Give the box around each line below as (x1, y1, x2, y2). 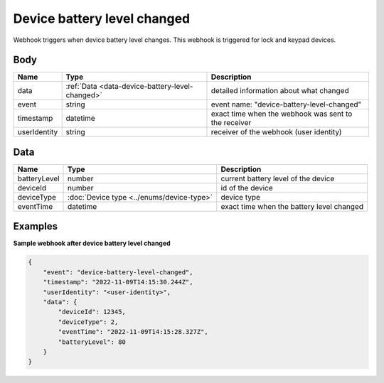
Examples (13, 220, 58, 232)
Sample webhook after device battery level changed (13, 239, 171, 248)
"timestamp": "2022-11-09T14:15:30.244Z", (43, 278, 193, 286)
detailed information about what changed (210, 86, 349, 96)
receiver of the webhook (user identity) (210, 127, 342, 137)
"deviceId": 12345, (58, 308, 126, 316)
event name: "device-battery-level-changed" (210, 99, 362, 109)
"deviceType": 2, (58, 318, 119, 326)
